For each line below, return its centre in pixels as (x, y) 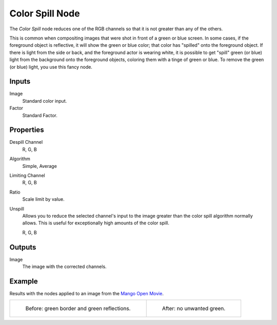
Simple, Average (40, 166)
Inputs (20, 81)
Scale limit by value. (44, 199)
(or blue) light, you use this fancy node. (51, 67)
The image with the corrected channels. (65, 266)
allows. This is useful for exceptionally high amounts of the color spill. (96, 223)
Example (24, 281)
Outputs (23, 247)
